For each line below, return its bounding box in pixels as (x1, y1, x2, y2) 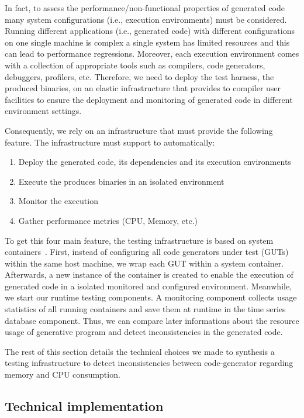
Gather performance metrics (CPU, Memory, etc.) (18, 214, 198, 226)
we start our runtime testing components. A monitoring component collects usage (5, 291, 297, 303)
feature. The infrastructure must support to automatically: (5, 136, 215, 148)
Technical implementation (5, 397, 164, 415)
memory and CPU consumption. (5, 368, 120, 381)
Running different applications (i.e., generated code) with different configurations (5, 25, 295, 37)
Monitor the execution (18, 195, 98, 207)
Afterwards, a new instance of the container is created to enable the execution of (5, 268, 293, 281)
